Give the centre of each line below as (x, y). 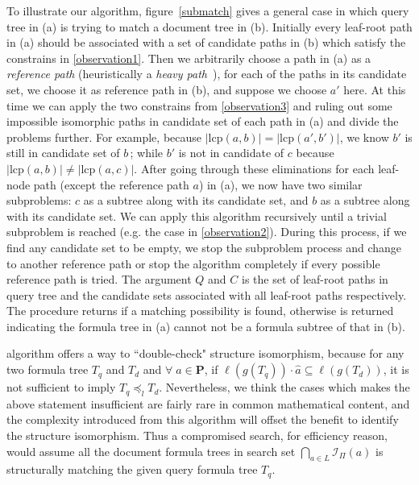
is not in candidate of (231, 153)
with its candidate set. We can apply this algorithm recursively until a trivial (197, 216)
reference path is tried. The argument (99, 279)
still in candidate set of (63, 153)
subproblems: (39, 200)
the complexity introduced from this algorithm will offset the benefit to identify (203, 419)
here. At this (375, 89)
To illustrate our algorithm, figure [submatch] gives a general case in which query (208, 10)
